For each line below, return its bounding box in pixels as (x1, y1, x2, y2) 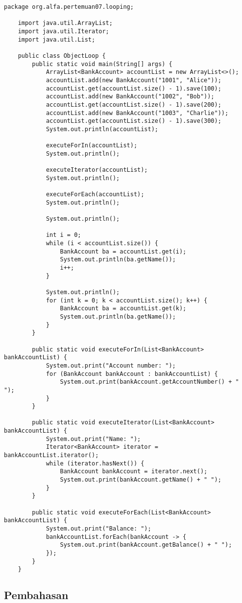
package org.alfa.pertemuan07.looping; (4, 3, 134, 10)
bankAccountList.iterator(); (4, 452, 99, 459)
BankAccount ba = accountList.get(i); (60, 248, 187, 255)
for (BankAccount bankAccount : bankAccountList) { (46, 370, 218, 377)
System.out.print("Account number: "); (46, 362, 176, 369)
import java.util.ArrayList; (18, 20, 113, 27)
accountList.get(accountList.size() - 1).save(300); (46, 117, 221, 125)
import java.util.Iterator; (18, 27, 109, 35)
